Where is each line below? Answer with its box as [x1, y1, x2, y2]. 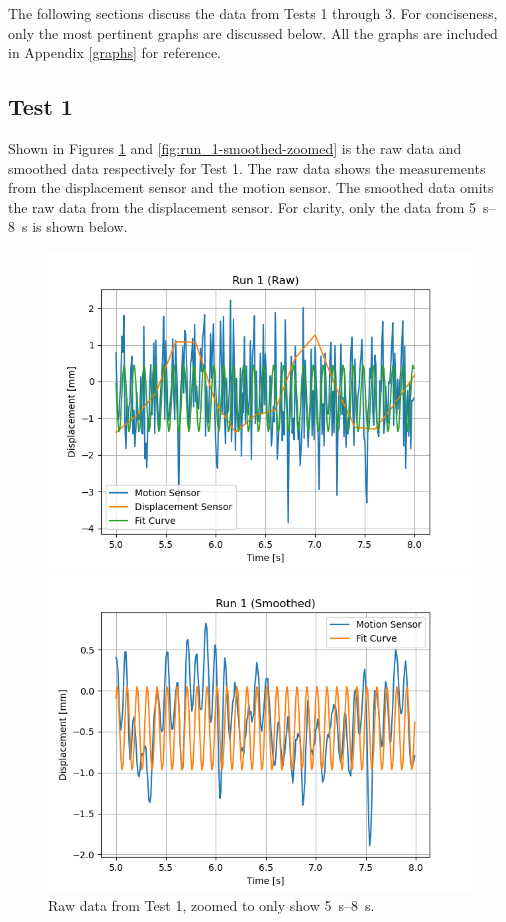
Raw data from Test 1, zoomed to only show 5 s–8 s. [48, 895, 375, 916]
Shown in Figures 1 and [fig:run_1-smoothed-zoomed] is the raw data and [8, 137, 462, 158]
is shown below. [32, 216, 128, 237]
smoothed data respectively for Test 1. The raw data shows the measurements [8, 157, 486, 178]
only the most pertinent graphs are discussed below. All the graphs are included [8, 22, 498, 43]
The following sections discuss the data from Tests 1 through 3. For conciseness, [8, 3, 498, 23]
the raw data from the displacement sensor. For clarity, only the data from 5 [8, 196, 477, 217]
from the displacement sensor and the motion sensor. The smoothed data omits [8, 177, 494, 198]
